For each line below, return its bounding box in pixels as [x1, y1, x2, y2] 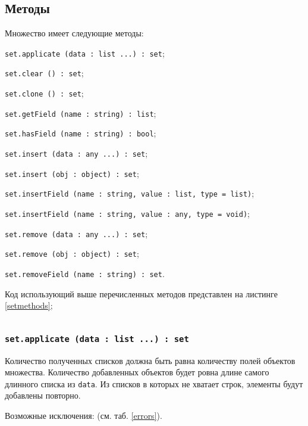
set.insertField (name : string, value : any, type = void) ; [5, 207, 250, 220]
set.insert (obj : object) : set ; [5, 167, 139, 179]
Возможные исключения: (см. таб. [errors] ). [5, 409, 162, 422]
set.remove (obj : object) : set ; [5, 247, 139, 260]
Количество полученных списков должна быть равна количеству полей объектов [5, 354, 296, 366]
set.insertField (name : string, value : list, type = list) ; [5, 187, 254, 200]
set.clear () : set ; [5, 67, 84, 79]
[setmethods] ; [5, 299, 53, 312]
